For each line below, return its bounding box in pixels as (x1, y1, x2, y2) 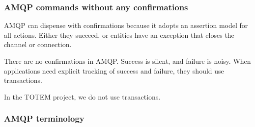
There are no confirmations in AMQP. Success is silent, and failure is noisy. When (4, 56, 251, 66)
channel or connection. (4, 39, 72, 50)
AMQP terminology (4, 112, 85, 125)
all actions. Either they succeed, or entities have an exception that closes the (4, 29, 234, 40)
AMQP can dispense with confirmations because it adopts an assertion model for (4, 20, 248, 30)
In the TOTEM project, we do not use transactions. (4, 91, 161, 102)
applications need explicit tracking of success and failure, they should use (4, 65, 224, 76)
